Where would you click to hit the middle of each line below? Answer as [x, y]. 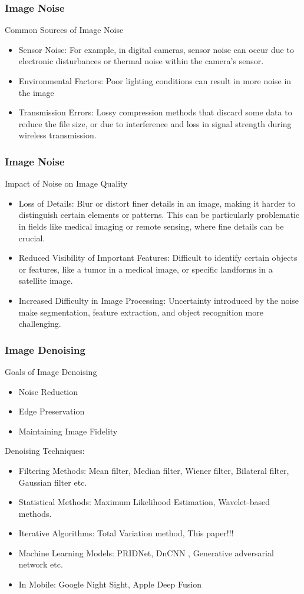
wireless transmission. [57, 135]
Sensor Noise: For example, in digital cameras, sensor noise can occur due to [156, 49]
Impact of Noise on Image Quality [66, 183]
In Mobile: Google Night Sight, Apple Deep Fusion [110, 584]
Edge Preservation [52, 411]
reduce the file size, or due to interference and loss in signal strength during [155, 123]
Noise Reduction [48, 391]
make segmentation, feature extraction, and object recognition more [141, 312]
